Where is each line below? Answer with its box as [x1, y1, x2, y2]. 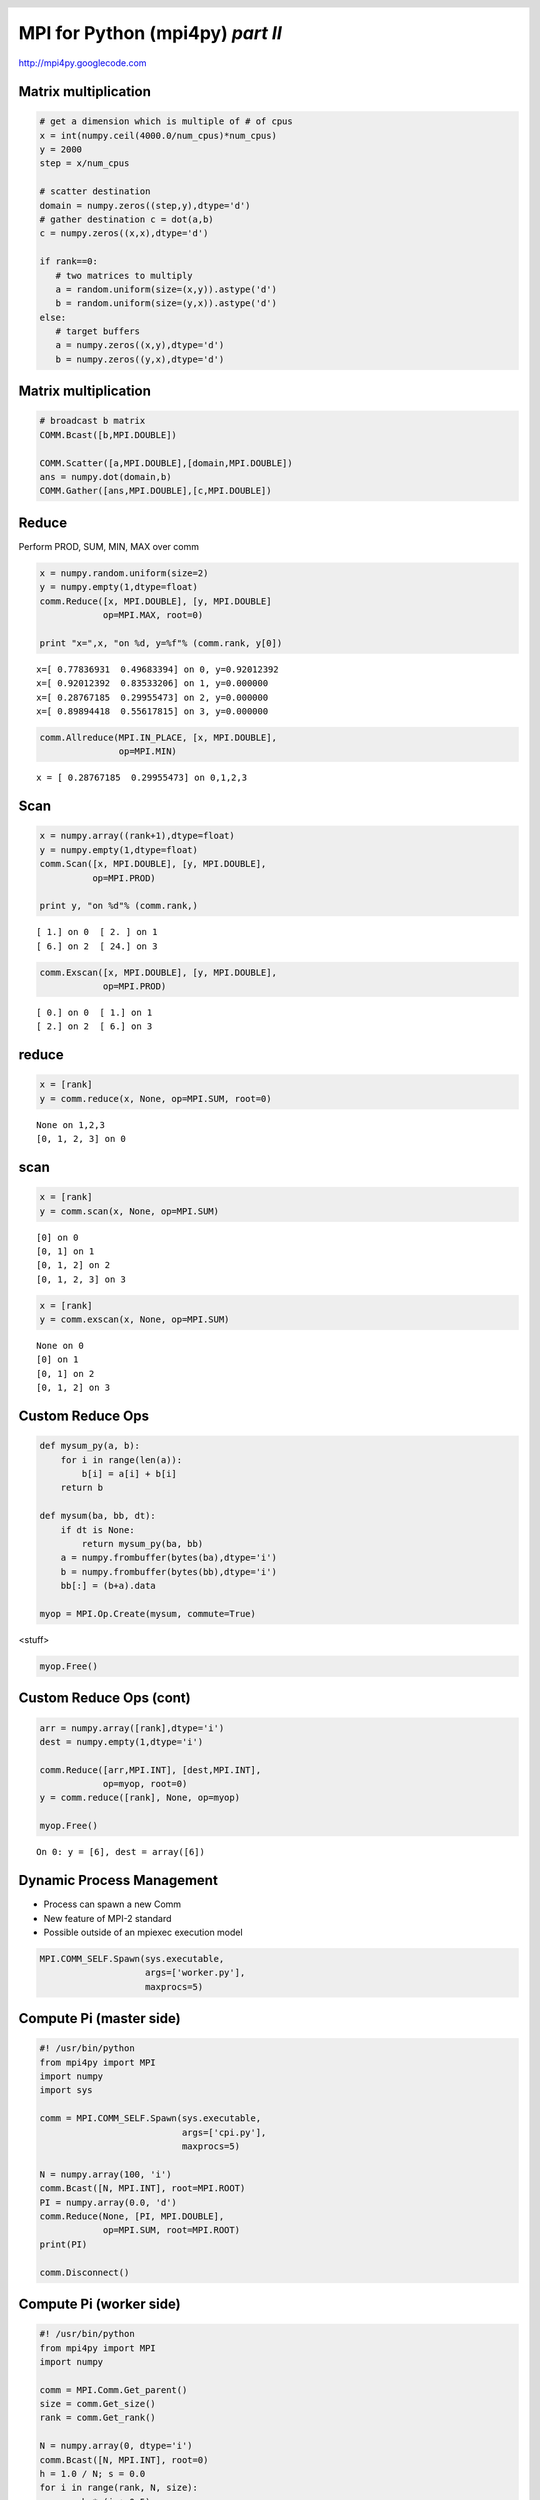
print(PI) [39, 2238, 88, 2250]
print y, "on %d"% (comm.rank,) [39, 900, 199, 912]
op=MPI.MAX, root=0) [102, 610, 204, 621]
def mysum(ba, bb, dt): [39, 1510, 157, 1522]
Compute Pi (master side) [18, 2010, 181, 2027]
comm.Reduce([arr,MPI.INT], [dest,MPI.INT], [39, 1764, 262, 1775]
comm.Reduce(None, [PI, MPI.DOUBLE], [39, 2210, 225, 2222]
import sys [39, 2085, 93, 2096]
